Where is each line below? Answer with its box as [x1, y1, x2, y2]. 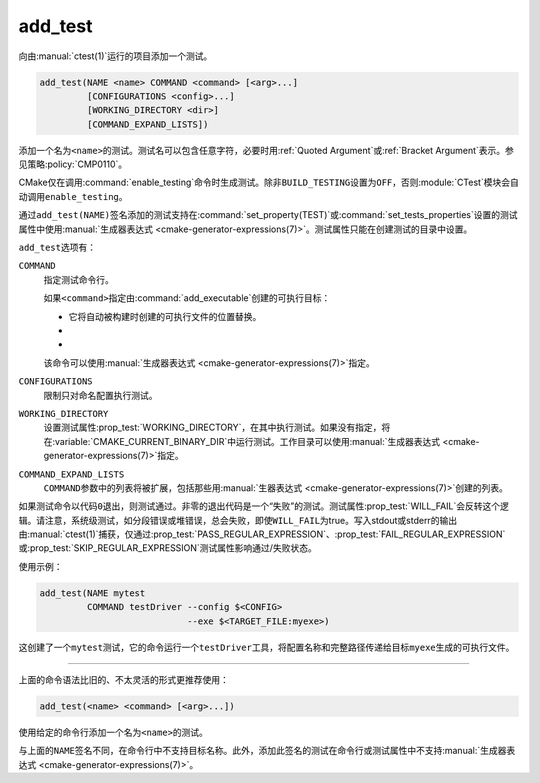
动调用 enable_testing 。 [18, 190, 129, 202]
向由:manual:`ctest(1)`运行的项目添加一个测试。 [18, 50, 213, 62]
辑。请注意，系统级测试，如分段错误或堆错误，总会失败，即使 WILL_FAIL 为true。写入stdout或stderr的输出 [18, 514, 458, 526]
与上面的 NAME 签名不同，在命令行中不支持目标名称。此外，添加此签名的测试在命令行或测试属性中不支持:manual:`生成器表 [18, 745, 516, 757]
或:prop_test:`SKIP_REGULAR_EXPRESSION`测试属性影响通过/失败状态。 [18, 542, 317, 554]
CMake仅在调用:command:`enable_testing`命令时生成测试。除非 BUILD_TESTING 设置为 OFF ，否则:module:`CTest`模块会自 [18, 176, 519, 189]
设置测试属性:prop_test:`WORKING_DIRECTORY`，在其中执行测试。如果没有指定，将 [43, 421, 391, 434]
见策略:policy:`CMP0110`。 [18, 158, 128, 170]
